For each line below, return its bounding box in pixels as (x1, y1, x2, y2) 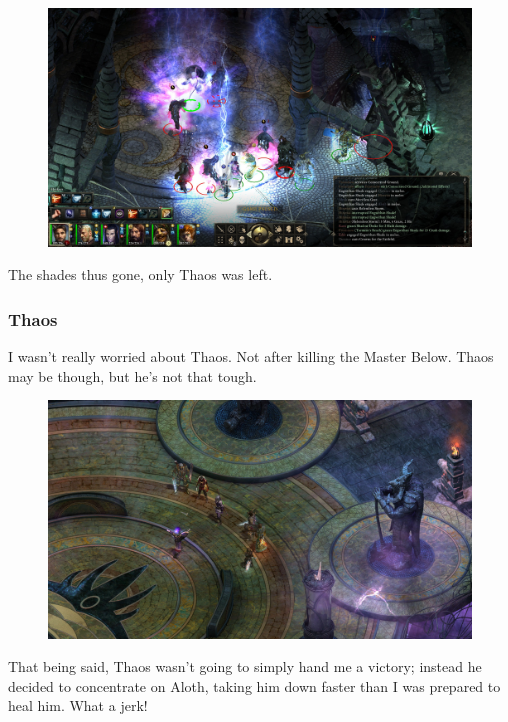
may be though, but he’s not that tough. (8, 365, 257, 386)
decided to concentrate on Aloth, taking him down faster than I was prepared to (8, 675, 501, 696)
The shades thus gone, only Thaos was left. (8, 264, 273, 285)
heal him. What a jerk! (8, 695, 148, 716)
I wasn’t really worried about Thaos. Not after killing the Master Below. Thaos (8, 345, 494, 366)
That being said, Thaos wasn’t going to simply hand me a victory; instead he (8, 656, 482, 677)
